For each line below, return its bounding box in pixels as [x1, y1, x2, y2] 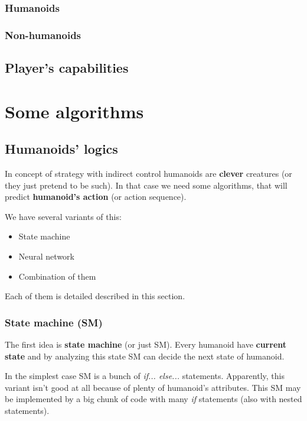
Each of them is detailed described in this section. [5, 290, 185, 302]
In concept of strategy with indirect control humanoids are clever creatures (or [5, 167, 292, 180]
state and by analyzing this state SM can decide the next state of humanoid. [5, 349, 285, 362]
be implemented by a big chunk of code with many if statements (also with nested [5, 393, 302, 405]
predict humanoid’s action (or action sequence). [5, 190, 187, 203]
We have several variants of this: [5, 210, 122, 222]
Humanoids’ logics [5, 140, 118, 158]
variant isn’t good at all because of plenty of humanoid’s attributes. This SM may [5, 381, 301, 393]
